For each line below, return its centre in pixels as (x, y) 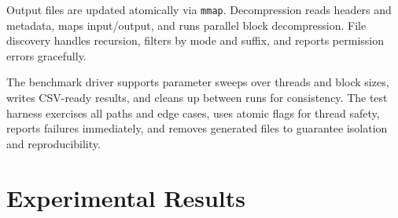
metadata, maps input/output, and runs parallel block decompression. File (186, 25)
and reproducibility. (53, 143)
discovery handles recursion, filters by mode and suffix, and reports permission (195, 40)
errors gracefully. (46, 55)
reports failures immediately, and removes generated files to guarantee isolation (197, 128)
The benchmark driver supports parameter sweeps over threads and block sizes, (198, 82)
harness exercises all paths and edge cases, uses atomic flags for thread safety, (193, 113)
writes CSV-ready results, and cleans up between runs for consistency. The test (197, 98)
